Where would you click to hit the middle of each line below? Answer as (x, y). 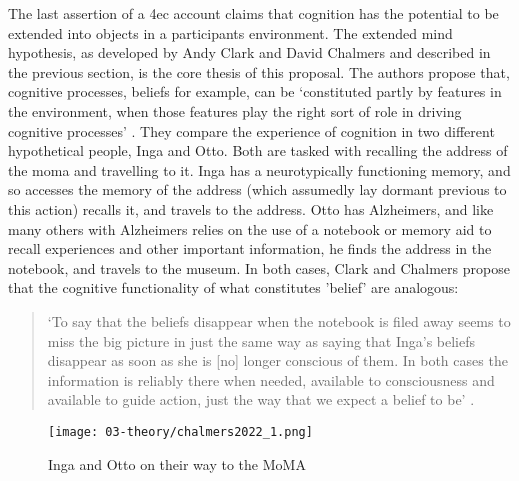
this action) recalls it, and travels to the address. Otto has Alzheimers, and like (251, 208)
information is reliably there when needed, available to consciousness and (271, 379)
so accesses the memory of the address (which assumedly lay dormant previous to (257, 189)
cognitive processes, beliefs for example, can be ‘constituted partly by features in (255, 91)
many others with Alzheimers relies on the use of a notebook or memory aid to (250, 228)
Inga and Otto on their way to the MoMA (177, 463)
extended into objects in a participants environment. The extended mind (230, 32)
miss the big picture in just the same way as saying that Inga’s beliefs (261, 340)
